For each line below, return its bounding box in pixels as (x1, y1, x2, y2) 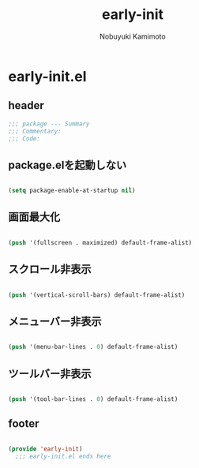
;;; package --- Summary (8, 120, 90, 128)
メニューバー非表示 (8, 314, 102, 328)
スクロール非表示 (8, 263, 92, 276)
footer (8, 417, 39, 431)
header (8, 99, 45, 112)
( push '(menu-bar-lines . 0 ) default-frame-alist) (8, 343, 178, 351)
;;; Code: (8, 134, 41, 143)
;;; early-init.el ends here (15, 452, 111, 460)
